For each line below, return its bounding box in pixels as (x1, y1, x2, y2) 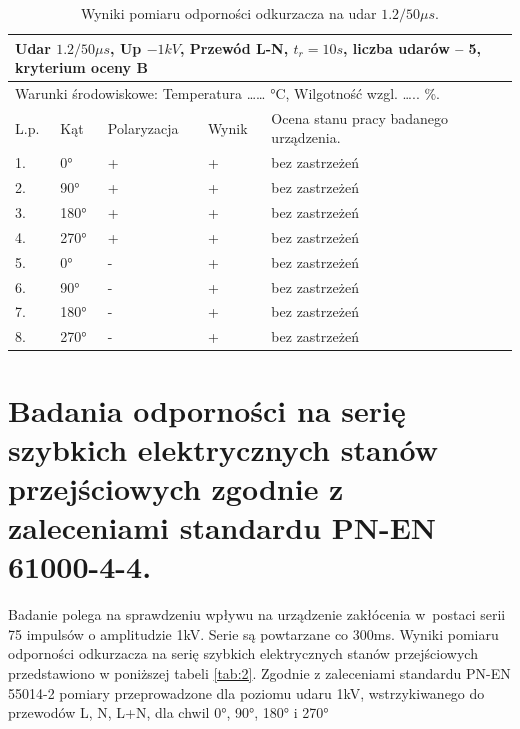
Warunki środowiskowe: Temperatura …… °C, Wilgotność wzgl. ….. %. (15, 83, 440, 104)
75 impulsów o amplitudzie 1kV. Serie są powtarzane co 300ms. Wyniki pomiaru (8, 623, 499, 644)
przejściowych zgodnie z (8, 467, 344, 508)
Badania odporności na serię (8, 389, 406, 430)
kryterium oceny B (15, 57, 148, 78)
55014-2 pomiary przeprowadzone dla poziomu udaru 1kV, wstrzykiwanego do (8, 682, 485, 703)
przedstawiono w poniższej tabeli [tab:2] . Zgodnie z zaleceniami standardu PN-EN (8, 662, 511, 683)
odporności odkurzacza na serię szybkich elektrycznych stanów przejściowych (8, 643, 478, 664)
